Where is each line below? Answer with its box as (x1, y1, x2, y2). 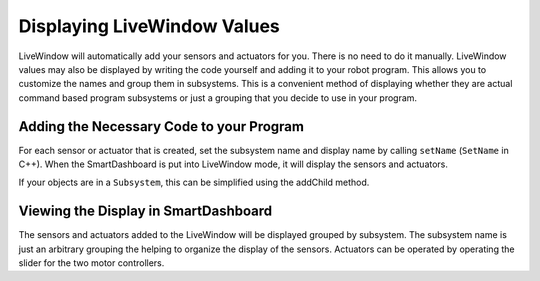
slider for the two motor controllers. (18, 257, 165, 269)
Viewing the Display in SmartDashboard (18, 203, 273, 220)
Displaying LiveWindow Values (18, 15, 280, 37)
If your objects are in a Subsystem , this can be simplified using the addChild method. (18, 176, 370, 189)
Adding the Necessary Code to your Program (18, 118, 305, 135)
